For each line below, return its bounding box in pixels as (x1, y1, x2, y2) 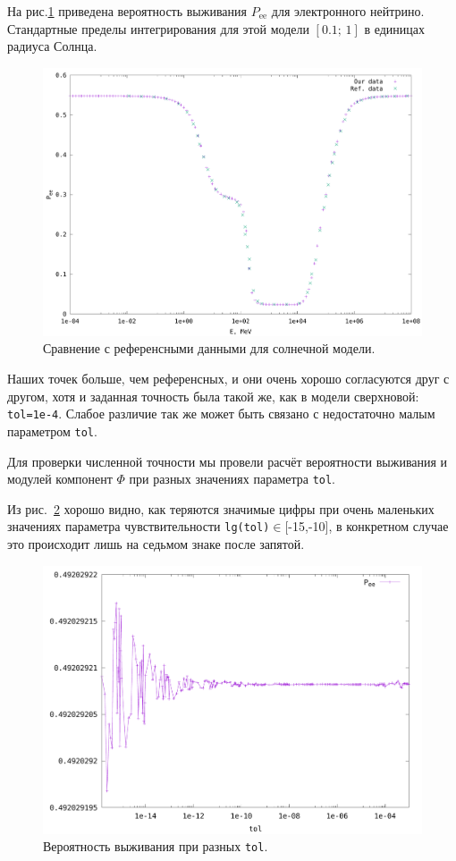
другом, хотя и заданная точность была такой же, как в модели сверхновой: (7, 386, 419, 405)
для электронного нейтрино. (271, 2, 425, 20)
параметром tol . (7, 421, 97, 440)
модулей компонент (7, 469, 113, 488)
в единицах (364, 19, 426, 38)
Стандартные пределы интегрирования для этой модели (7, 19, 309, 38)
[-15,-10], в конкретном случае (284, 517, 449, 536)
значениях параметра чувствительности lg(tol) (7, 517, 270, 536)
